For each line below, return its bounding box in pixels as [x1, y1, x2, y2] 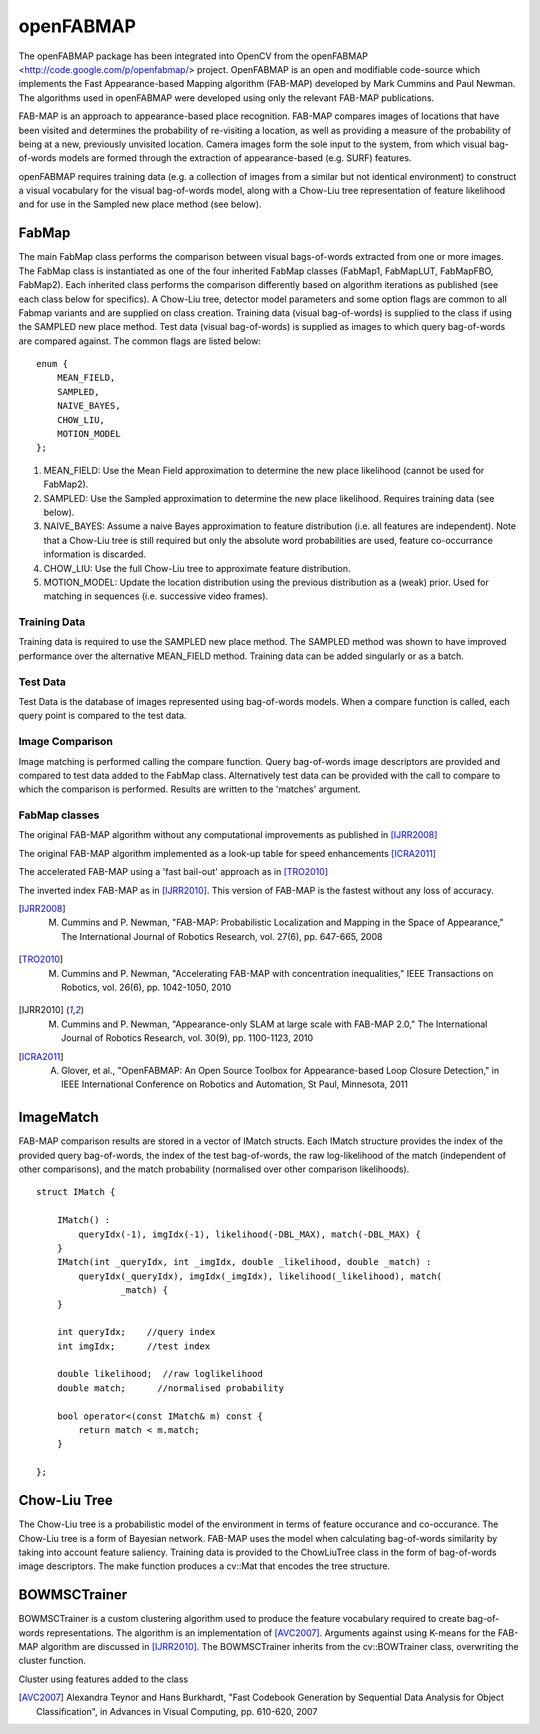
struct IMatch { [36, 1186, 116, 1198]
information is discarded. [43, 548, 147, 560]
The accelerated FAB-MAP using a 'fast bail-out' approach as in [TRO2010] [18, 866, 329, 878]
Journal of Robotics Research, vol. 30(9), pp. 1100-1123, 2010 [61, 1032, 314, 1044]
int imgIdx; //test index [56, 1340, 211, 1352]
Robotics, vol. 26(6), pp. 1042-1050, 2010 [61, 981, 232, 993]
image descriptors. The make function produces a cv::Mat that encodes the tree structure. [18, 1560, 390, 1572]
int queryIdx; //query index [56, 1326, 216, 1338]
